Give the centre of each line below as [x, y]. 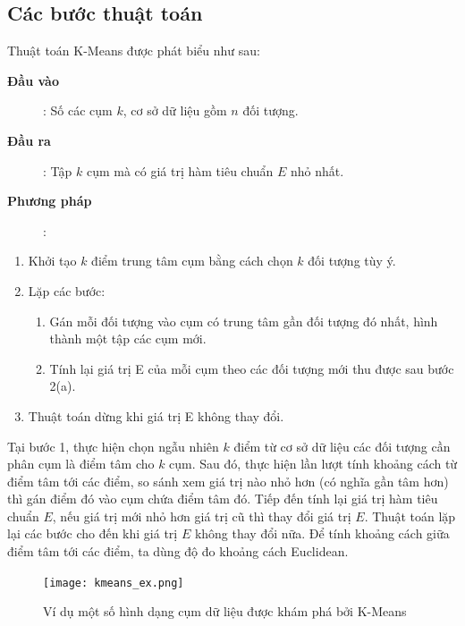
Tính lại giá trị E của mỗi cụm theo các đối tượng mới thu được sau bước [252, 368]
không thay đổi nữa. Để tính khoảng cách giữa [322, 533]
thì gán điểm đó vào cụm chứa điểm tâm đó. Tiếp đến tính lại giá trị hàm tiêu [223, 499]
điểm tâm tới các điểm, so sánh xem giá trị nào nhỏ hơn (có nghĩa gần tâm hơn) [228, 481]
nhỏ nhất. [317, 170]
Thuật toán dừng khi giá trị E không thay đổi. [156, 415]
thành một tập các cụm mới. [128, 338]
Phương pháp [50, 201]
